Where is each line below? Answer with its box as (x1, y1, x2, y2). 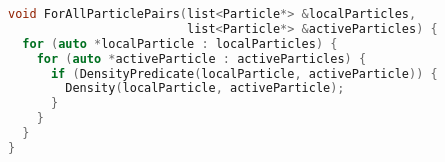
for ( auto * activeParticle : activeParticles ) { (36, 51, 367, 66)
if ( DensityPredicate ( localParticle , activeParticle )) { (50, 66, 438, 81)
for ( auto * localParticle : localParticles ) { (22, 36, 338, 51)
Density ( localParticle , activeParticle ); (65, 81, 345, 96)
